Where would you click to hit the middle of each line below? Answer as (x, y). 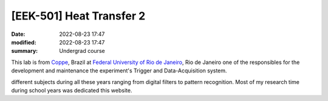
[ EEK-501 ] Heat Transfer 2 (78, 16)
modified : (24, 42)
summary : (25, 51)
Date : (18, 34)
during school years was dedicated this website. (72, 90)
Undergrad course (82, 51)
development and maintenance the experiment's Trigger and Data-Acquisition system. (119, 71)
